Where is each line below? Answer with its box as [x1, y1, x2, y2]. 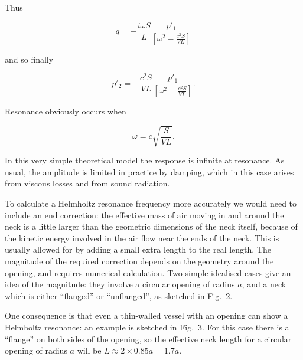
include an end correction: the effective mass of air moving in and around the [5, 208, 284, 221]
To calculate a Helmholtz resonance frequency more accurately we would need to [5, 197, 297, 209]
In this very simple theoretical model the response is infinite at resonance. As [5, 154, 285, 166]
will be [77, 344, 102, 356]
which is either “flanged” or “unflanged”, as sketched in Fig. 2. [5, 289, 233, 302]
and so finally [5, 53, 54, 65]
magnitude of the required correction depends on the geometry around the [5, 254, 274, 267]
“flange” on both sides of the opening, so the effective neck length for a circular [5, 332, 292, 345]
